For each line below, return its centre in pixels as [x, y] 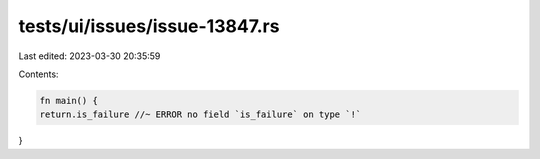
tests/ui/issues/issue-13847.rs [149, 26]
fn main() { [69, 100]
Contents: [38, 74]
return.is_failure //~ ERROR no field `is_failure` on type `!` [200, 114]
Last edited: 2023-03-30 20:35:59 [89, 56]
